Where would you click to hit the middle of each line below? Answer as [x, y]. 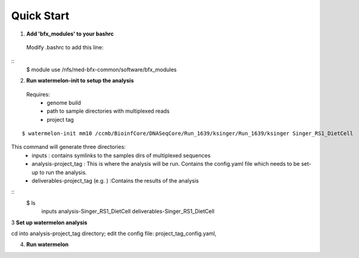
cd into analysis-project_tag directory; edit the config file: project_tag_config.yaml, [114, 233]
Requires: [38, 94]
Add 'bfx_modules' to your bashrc [70, 34]
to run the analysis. [63, 172]
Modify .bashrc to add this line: [65, 47]
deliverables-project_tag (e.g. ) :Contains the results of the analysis [115, 181]
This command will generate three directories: [69, 147]
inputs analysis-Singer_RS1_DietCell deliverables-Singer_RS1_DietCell [128, 212]
